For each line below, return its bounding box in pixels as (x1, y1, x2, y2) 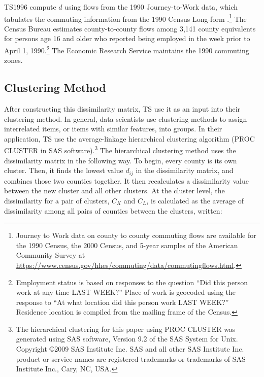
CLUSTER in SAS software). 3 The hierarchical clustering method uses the (4, 144, 236, 156)
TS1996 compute (4, 2, 56, 12)
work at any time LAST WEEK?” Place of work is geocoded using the (16, 287, 236, 297)
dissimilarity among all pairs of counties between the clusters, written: (4, 205, 222, 216)
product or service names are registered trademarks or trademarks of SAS (16, 353, 246, 364)
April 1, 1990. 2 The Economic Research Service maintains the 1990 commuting (4, 44, 249, 55)
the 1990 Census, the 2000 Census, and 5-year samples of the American (16, 239, 238, 250)
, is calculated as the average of (146, 195, 244, 205)
